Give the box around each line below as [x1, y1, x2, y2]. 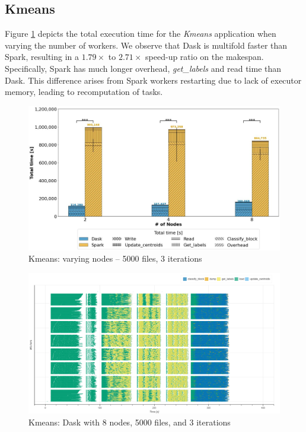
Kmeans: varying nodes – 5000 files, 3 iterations [28, 252, 202, 265]
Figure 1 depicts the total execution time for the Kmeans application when [5, 27, 276, 40]
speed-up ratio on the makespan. [145, 50, 264, 63]
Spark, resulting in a [5, 50, 79, 63]
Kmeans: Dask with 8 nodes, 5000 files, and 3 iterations [28, 415, 231, 428]
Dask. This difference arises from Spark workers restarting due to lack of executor [5, 74, 302, 86]
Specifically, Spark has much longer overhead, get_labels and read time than [5, 62, 282, 74]
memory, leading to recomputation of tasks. [5, 85, 163, 98]
